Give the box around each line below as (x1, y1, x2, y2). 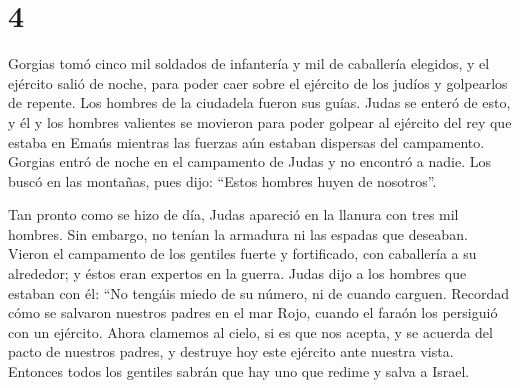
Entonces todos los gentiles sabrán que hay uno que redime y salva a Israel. (8, 361, 470, 382)
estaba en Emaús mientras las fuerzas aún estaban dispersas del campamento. (8, 131, 485, 152)
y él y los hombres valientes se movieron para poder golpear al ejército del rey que (8, 111, 512, 132)
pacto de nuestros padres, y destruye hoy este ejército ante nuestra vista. (8, 341, 454, 362)
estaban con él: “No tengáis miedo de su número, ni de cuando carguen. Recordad (8, 282, 510, 303)
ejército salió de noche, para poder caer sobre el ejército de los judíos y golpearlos (8, 72, 508, 93)
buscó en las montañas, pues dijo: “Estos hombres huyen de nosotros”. (8, 170, 437, 191)
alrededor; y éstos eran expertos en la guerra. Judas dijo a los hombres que (8, 263, 467, 284)
